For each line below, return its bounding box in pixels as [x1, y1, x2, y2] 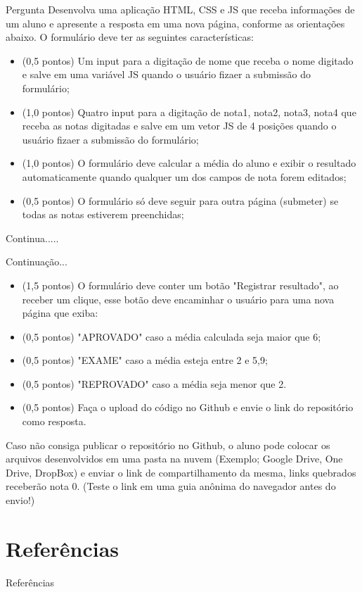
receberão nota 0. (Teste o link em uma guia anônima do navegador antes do [6, 479, 336, 493]
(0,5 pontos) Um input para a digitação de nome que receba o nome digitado [22, 53, 354, 68]
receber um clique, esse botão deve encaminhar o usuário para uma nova [22, 291, 335, 306]
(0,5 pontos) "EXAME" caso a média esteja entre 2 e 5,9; [22, 353, 268, 367]
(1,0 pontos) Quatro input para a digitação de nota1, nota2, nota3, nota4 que [22, 104, 356, 119]
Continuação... [6, 254, 67, 269]
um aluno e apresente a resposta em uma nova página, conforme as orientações [6, 15, 345, 30]
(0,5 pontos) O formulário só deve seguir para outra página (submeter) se [22, 193, 339, 208]
